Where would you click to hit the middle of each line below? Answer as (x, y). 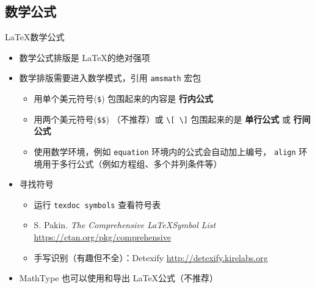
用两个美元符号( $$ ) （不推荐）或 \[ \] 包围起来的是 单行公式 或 (162, 119)
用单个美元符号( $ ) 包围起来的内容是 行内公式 (123, 99)
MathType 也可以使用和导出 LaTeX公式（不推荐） (119, 278)
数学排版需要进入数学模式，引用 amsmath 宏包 (110, 78)
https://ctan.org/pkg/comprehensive (102, 237)
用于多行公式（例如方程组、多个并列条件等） (132, 163)
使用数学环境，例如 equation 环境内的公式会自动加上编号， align (165, 151)
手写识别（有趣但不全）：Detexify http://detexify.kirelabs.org (151, 257)
